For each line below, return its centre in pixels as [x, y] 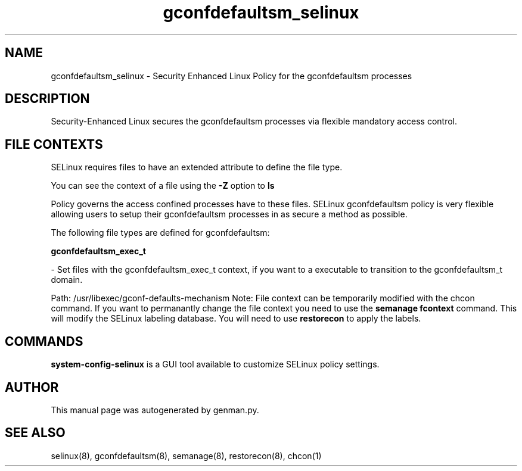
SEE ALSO [35, 433]
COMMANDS [44, 341]
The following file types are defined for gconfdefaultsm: [160, 233]
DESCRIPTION [47, 99]
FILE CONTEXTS [54, 144]
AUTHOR [32, 387]
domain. [67, 280]
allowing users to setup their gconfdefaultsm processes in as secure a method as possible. [229, 214]
